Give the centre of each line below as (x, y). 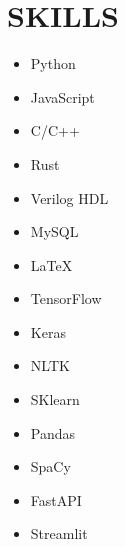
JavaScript (62, 96)
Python (53, 63)
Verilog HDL (69, 197)
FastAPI (56, 499)
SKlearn (55, 399)
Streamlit (59, 533)
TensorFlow (66, 298)
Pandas (53, 432)
